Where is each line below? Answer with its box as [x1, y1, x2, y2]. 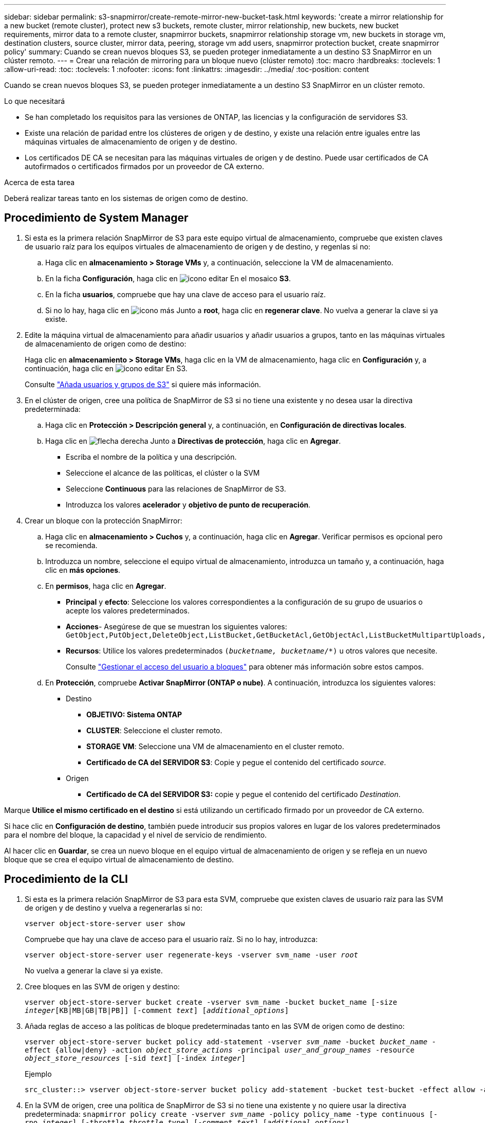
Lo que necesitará [4, 97, 65, 105]
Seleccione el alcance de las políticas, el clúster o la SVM [66, 468, 260, 477]
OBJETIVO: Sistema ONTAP [86, 710, 182, 719]
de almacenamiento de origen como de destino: [25, 339, 186, 348]
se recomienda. [45, 540, 98, 550]
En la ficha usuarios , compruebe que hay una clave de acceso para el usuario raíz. [45, 289, 326, 299]
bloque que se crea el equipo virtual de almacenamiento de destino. [4, 855, 234, 864]
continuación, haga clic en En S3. [25, 364, 188, 373]
